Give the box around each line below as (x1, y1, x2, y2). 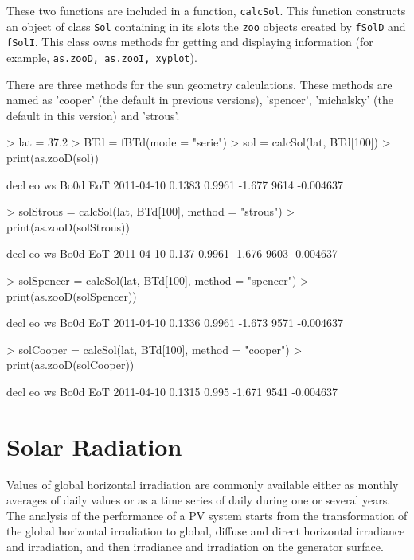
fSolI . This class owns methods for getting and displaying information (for (6, 33, 373, 50)
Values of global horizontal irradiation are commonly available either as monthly (6, 476, 399, 492)
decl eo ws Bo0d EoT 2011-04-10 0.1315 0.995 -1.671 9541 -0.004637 (6, 383, 338, 399)
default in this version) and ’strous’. (6, 107, 180, 123)
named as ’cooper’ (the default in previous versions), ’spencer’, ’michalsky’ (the (6, 91, 393, 108)
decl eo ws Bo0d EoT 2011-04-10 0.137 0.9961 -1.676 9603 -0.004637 (6, 245, 338, 262)
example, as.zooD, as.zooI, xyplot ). (6, 49, 197, 65)
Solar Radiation (6, 430, 182, 462)
